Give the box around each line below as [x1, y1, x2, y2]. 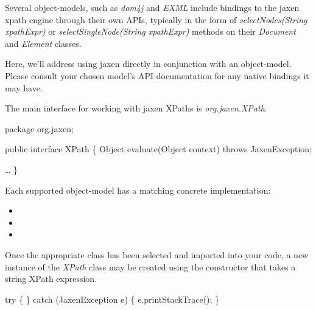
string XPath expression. [5, 272, 97, 285]
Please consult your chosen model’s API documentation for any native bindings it [5, 69, 309, 82]
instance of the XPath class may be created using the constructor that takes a [5, 260, 296, 273]
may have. [5, 81, 43, 94]
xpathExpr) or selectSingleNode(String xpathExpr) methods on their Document [5, 25, 296, 38]
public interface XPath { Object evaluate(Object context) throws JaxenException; [5, 143, 312, 155]
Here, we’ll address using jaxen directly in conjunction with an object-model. [5, 57, 292, 70]
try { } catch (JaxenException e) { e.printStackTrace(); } [5, 292, 220, 305]
